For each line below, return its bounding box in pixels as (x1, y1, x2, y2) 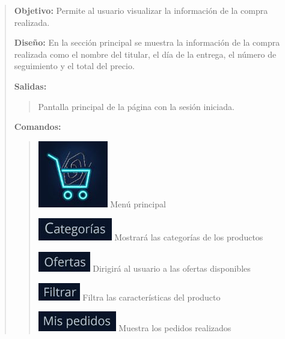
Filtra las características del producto (82, 290, 221, 303)
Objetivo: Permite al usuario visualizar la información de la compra (14, 4, 268, 16)
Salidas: (14, 79, 47, 92)
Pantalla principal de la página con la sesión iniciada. (38, 100, 234, 112)
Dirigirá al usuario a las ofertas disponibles (93, 261, 251, 274)
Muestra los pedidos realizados (118, 322, 231, 334)
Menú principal (110, 197, 166, 210)
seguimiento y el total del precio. (14, 60, 135, 72)
